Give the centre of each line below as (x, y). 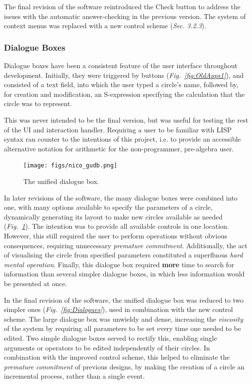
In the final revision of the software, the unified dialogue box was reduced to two (124, 300)
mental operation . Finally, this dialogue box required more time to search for (119, 264)
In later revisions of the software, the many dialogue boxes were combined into (121, 197)
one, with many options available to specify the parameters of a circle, (108, 207)
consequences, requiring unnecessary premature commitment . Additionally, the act (126, 245)
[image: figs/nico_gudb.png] (70, 166)
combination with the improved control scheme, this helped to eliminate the (117, 357)
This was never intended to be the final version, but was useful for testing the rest (126, 119)
